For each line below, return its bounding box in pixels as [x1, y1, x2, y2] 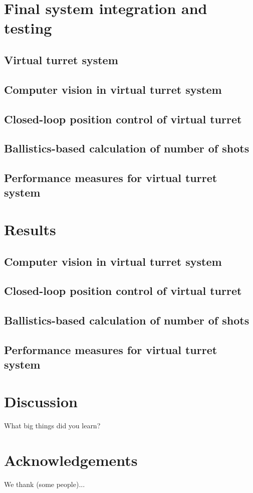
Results [4, 219, 56, 240]
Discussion [4, 391, 78, 411]
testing [4, 18, 52, 38]
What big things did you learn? [4, 420, 101, 430]
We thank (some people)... [4, 478, 85, 489]
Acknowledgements [4, 449, 138, 470]
